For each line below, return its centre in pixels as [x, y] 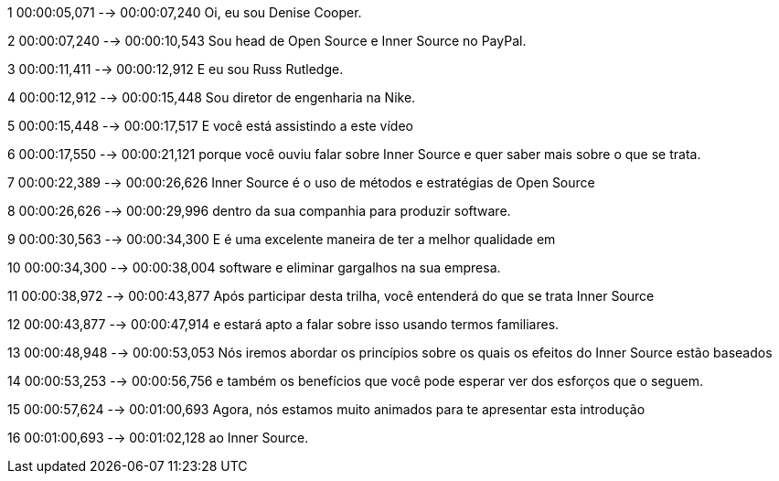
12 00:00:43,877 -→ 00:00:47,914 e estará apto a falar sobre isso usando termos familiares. [283, 324]
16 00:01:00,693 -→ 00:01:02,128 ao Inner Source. [158, 438]
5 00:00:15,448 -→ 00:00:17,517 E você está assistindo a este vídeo [210, 126]
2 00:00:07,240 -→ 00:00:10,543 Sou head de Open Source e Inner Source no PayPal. [267, 41]
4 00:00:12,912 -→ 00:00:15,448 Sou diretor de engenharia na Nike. [212, 97]
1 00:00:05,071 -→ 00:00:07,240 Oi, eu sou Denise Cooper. [185, 12]
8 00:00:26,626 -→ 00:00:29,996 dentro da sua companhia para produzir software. [259, 211]
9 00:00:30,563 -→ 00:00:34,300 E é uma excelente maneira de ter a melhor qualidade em [282, 239]
